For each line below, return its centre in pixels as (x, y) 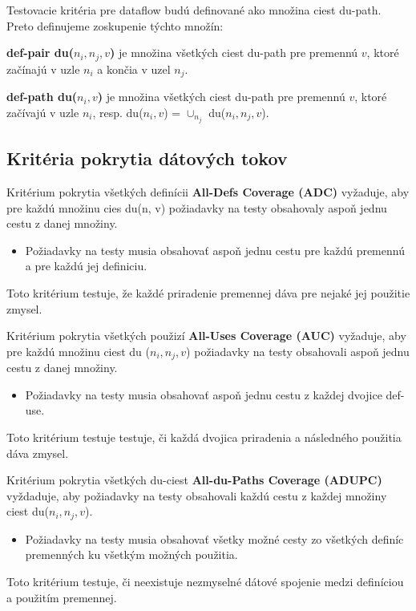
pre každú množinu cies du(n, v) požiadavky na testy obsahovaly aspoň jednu (197, 207)
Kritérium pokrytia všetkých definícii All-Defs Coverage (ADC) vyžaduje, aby (208, 191)
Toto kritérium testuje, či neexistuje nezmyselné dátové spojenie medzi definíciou (205, 581)
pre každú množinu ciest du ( (79, 351)
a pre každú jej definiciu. (86, 266)
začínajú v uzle (43, 69)
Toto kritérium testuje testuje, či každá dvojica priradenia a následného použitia (204, 437)
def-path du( (42, 97)
